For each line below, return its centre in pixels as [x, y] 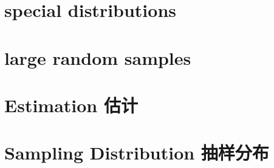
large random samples [98, 57]
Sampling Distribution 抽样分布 [137, 153]
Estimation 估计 [71, 105]
